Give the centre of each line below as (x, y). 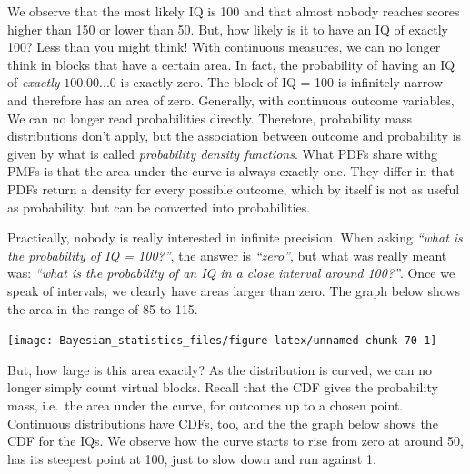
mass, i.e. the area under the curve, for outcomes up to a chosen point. (205, 405)
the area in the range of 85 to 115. (103, 308)
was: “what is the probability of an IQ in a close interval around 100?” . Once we (231, 273)
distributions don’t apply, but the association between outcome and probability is (235, 136)
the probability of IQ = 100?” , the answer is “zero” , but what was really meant (227, 255)
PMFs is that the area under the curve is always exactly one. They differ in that (231, 171)
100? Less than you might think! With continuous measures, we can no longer (224, 47)
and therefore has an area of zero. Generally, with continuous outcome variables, (231, 99)
